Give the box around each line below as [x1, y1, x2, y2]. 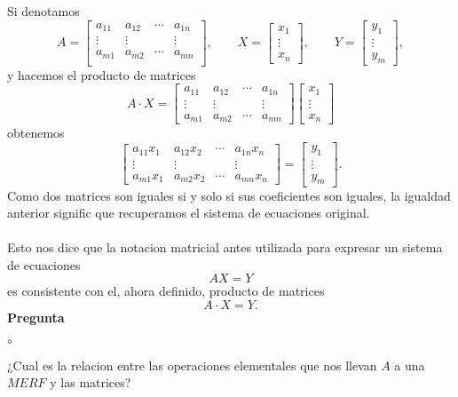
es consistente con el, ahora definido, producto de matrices [7, 282, 325, 300]
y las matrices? [50, 373, 131, 392]
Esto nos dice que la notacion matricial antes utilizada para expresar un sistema [7, 238, 443, 257]
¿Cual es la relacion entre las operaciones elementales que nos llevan [7, 355, 377, 374]
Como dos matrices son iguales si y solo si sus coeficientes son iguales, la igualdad [7, 186, 451, 204]
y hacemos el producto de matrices [7, 65, 196, 83]
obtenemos [7, 123, 65, 142]
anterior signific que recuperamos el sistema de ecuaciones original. [7, 203, 370, 222]
